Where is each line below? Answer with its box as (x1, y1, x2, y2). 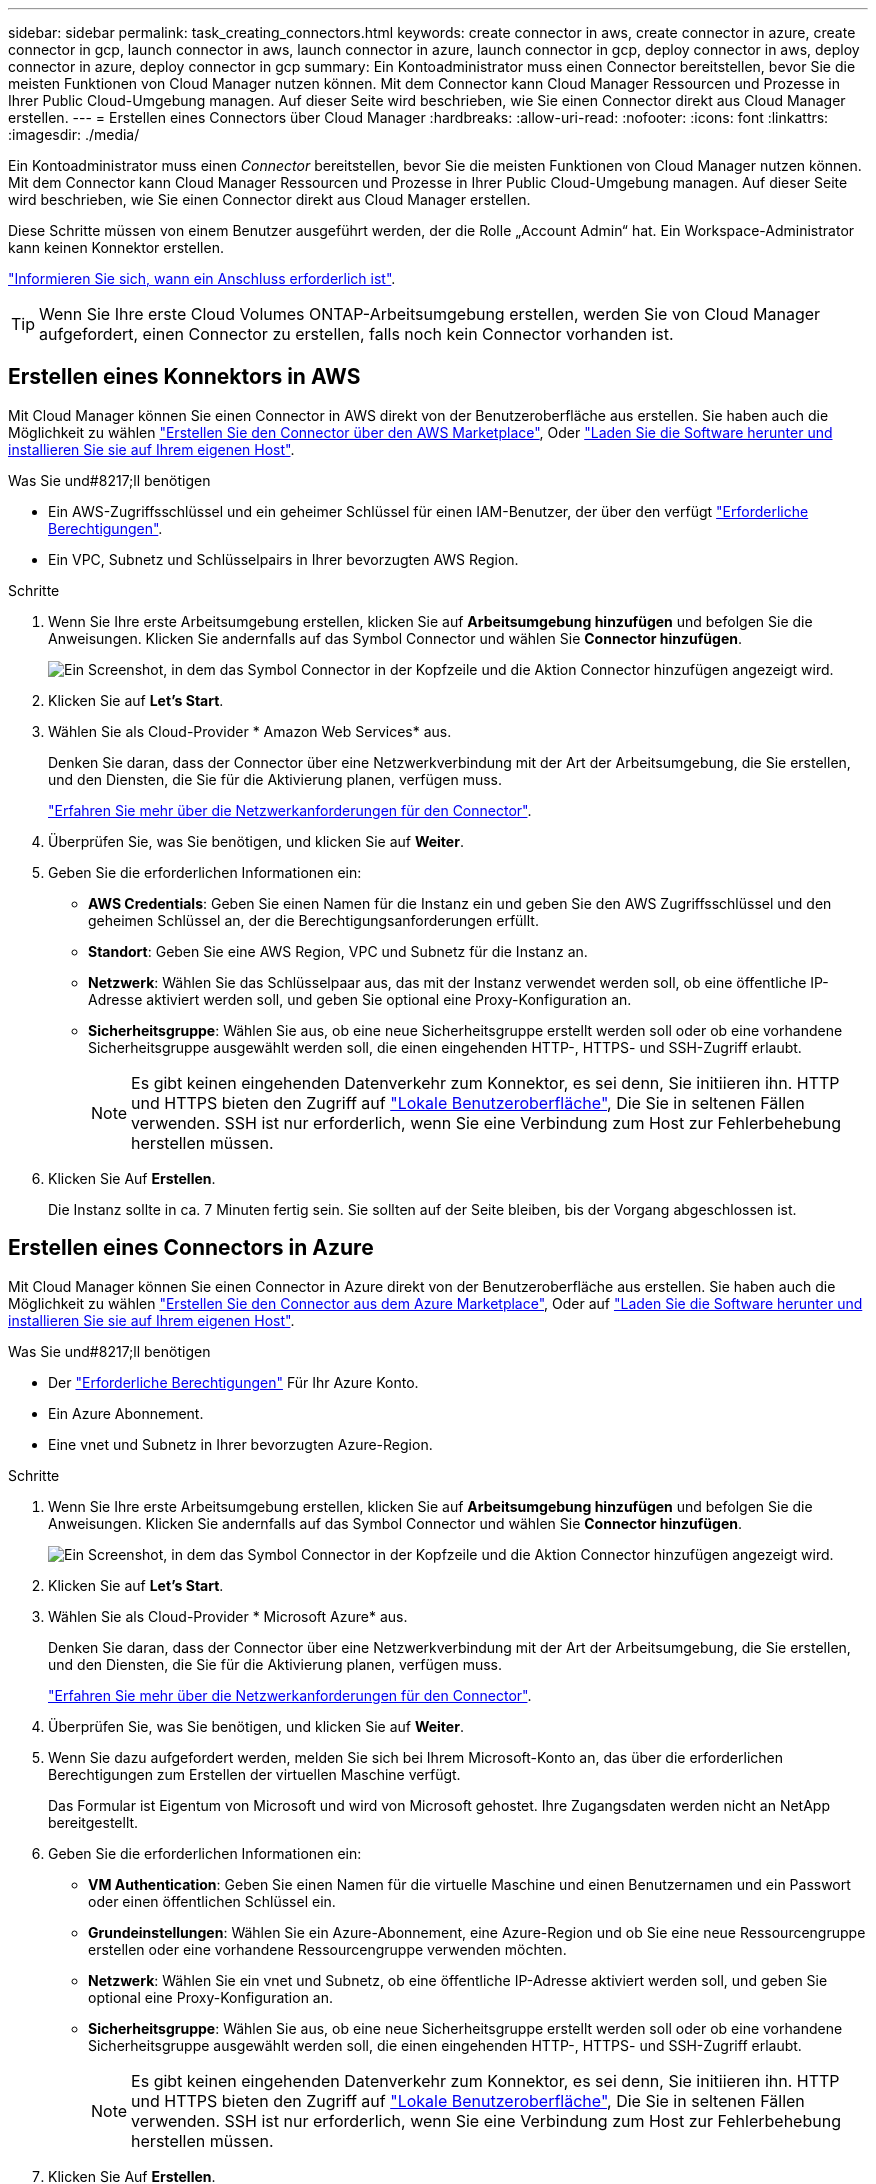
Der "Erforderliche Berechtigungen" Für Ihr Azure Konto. (48, 1373, 419, 1391)
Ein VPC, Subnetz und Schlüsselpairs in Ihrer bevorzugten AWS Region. (48, 550, 519, 568)
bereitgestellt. (48, 1813, 139, 1831)
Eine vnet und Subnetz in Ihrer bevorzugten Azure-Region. (48, 1435, 433, 1453)
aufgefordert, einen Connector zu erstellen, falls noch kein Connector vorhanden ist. (39, 324, 674, 344)
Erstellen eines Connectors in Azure (8, 1235, 374, 1261)
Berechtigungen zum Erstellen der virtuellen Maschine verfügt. (48, 1765, 461, 1783)
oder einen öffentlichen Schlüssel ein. (88, 1892, 336, 1910)
